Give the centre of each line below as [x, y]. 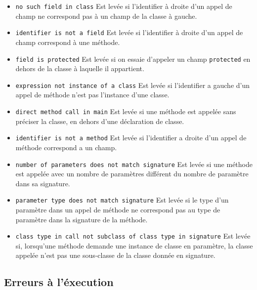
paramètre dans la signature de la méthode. [82, 219]
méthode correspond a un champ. [66, 147]
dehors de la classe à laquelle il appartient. [80, 68]
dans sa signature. [43, 183]
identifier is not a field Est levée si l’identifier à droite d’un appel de [129, 32]
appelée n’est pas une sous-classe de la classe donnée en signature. [115, 255]
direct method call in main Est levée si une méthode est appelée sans [126, 111]
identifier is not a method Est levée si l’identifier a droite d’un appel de [131, 138]
